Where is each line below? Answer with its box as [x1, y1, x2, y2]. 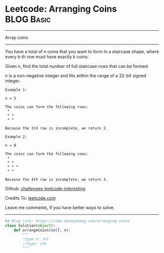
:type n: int [22, 237, 49, 242]
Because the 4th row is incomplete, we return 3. [5, 177, 108, 182]
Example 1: [5, 87, 27, 92]
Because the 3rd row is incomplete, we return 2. [5, 126, 108, 130]
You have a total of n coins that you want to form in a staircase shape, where [5, 48, 159, 54]
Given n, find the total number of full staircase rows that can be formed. [5, 63, 149, 69]
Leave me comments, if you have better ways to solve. [5, 204, 115, 211]
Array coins [5, 34, 28, 40]
